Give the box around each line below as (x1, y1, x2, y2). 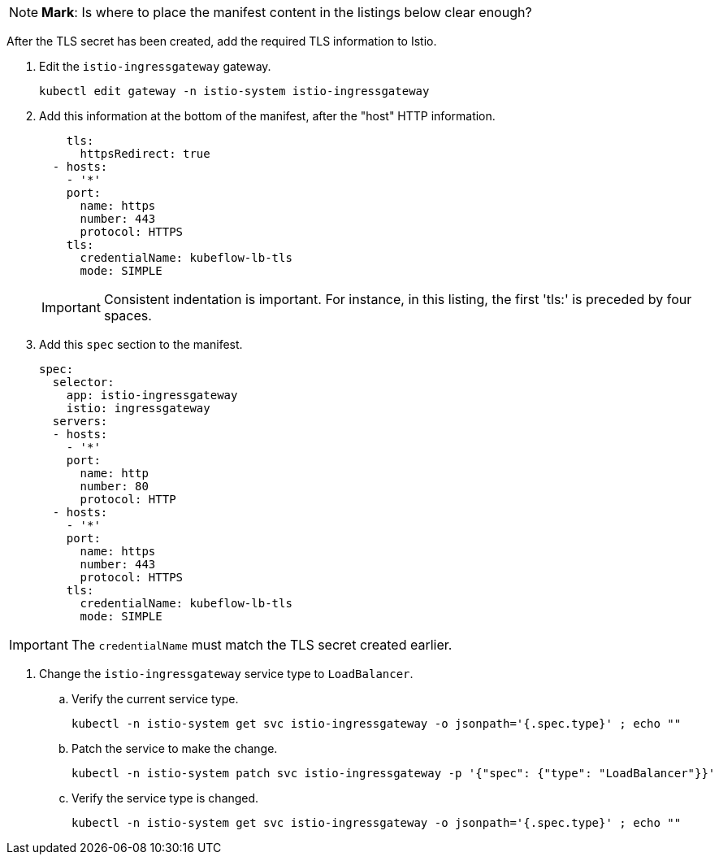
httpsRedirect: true (80, 147, 210, 160)
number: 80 (80, 480, 149, 493)
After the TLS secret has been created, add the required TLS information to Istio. (6, 34, 437, 48)
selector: (52, 376, 115, 389)
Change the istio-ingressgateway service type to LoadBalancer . (39, 667, 414, 681)
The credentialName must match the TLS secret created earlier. (71, 637, 453, 653)
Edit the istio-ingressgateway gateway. (39, 59, 271, 73)
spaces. (103, 307, 152, 324)
